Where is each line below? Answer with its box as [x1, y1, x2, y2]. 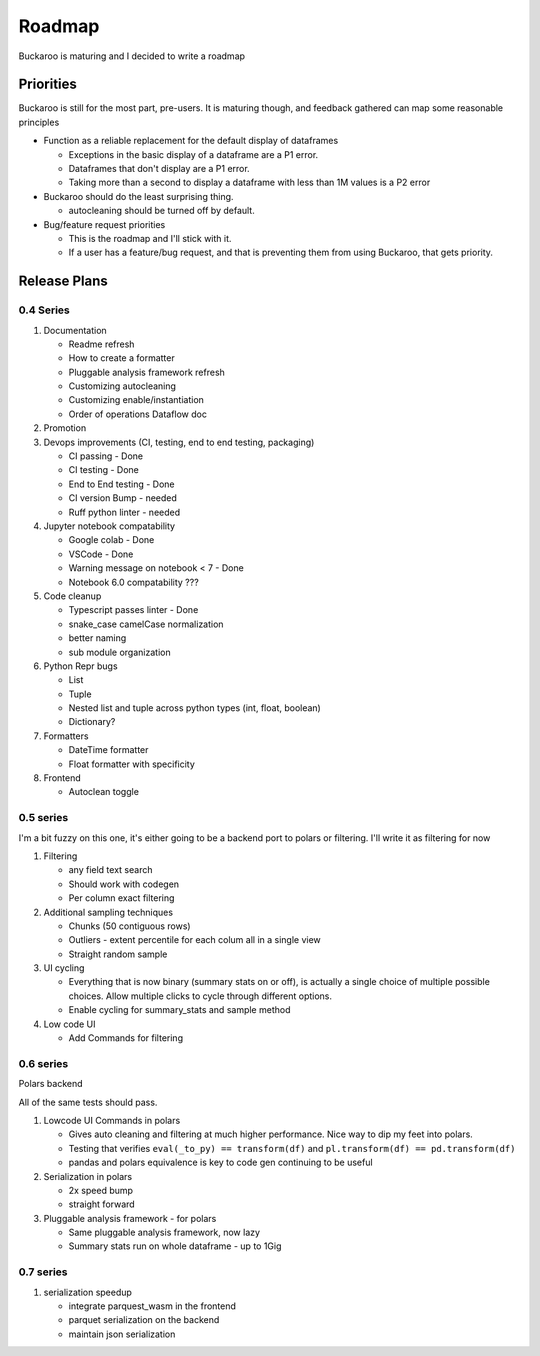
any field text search [68, 864, 153, 876]
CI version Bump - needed [68, 492, 177, 504]
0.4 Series [18, 303, 70, 317]
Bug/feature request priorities [43, 218, 166, 230]
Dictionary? [68, 716, 116, 728]
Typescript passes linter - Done [68, 604, 199, 616]
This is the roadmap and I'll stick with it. [68, 232, 232, 244]
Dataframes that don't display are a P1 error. [68, 163, 250, 175]
